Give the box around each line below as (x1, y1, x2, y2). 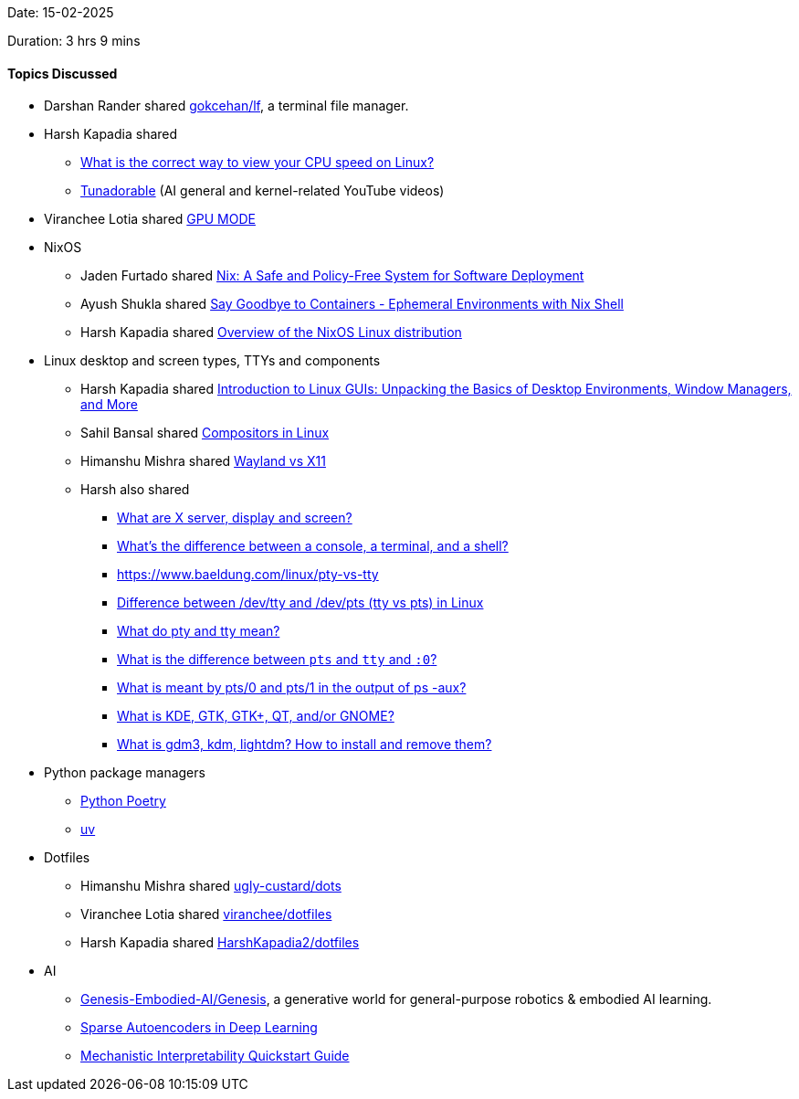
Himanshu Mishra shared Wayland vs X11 (80, 453, 326, 470)
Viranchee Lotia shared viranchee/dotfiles (80, 906, 332, 923)
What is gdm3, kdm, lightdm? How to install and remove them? (117, 736, 492, 753)
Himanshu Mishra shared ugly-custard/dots (80, 878, 342, 894)
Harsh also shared (80, 481, 190, 498)
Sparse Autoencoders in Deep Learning (80, 1020, 318, 1036)
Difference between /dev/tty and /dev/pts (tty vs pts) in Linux (117, 595, 484, 611)
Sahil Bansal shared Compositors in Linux (80, 425, 330, 441)
